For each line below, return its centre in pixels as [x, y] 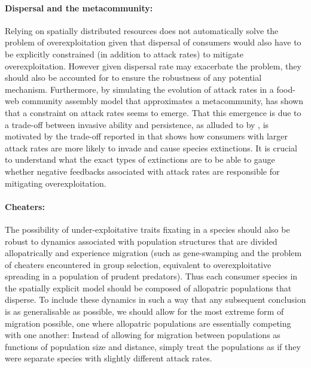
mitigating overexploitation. [56, 183]
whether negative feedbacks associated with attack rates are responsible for [142, 171]
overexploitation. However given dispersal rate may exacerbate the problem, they [153, 66]
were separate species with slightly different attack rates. [109, 358]
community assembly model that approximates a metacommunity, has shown [162, 101]
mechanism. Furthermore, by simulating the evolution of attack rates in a [139, 89]
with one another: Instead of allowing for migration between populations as [143, 335]
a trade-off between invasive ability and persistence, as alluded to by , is [137, 124]
